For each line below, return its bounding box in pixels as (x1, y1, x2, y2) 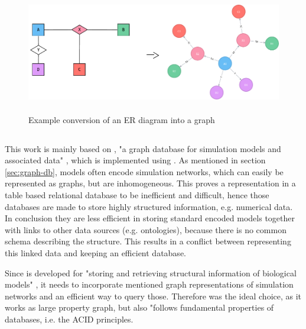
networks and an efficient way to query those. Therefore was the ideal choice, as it (5, 289, 302, 302)
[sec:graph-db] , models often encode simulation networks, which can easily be (5, 165, 284, 178)
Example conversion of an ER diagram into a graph (28, 113, 215, 125)
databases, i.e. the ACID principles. (5, 312, 134, 325)
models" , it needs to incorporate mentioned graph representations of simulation (5, 278, 294, 291)
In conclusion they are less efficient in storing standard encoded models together (5, 212, 295, 224)
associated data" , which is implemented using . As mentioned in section (5, 154, 266, 166)
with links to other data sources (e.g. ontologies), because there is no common (5, 223, 287, 236)
